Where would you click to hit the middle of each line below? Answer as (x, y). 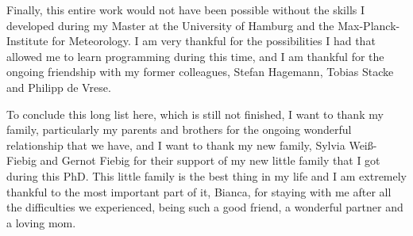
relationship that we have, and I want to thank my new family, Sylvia (176, 145)
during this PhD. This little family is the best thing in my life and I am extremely (207, 175)
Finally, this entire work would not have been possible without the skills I (186, 10)
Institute (27, 41)
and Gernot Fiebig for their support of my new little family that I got (210, 160)
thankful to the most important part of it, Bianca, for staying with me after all (199, 191)
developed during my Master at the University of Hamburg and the (170, 25)
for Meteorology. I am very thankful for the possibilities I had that (214, 41)
